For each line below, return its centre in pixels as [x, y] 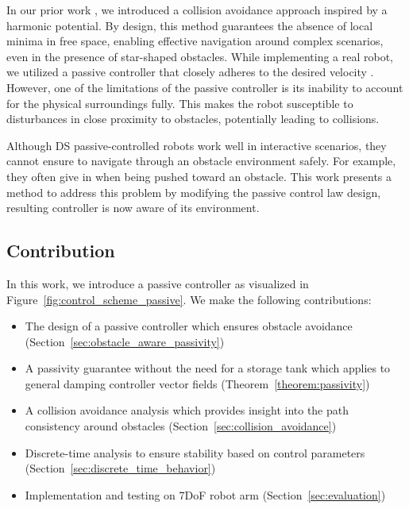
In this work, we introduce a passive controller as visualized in [158, 283]
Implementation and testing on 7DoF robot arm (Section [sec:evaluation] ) [205, 494]
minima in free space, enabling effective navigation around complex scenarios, [195, 41]
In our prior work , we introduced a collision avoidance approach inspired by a [197, 10]
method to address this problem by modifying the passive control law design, [194, 192]
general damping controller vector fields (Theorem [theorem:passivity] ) [197, 383]
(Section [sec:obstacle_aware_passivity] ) [125, 341]
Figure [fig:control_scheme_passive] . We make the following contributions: [189, 299]
